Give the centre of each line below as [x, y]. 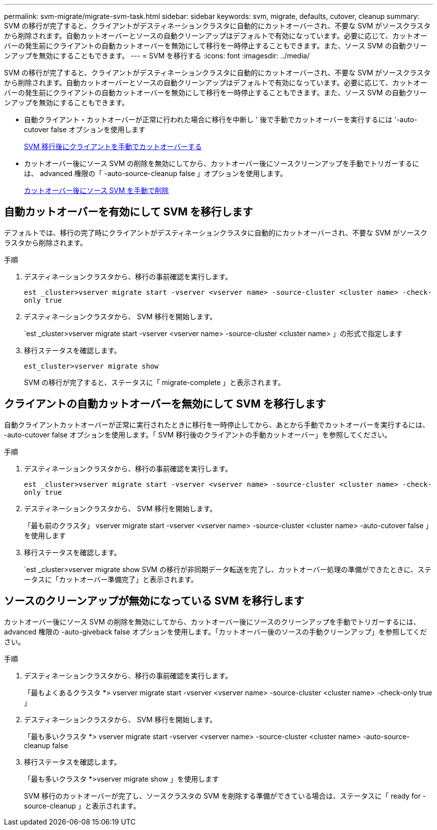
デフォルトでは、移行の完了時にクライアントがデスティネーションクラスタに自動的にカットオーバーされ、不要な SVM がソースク [216, 232]
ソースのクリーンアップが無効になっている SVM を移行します [154, 601]
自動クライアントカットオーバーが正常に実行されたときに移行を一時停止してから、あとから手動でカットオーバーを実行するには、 [217, 424]
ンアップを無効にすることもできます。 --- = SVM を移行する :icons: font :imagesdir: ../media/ [157, 56]
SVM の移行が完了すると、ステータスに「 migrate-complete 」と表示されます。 [154, 382]
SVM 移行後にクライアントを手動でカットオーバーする [113, 146]
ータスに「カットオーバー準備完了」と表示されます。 [111, 579]
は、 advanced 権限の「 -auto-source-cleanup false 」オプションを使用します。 [156, 173]
